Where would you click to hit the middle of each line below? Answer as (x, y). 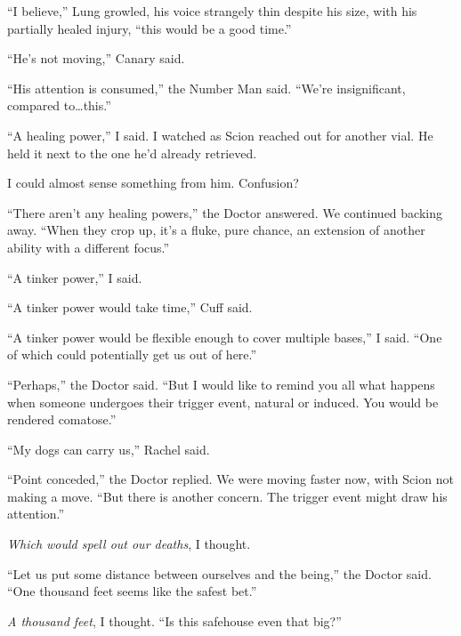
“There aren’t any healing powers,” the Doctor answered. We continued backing (225, 212)
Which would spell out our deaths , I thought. (129, 544)
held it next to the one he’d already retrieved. (132, 153)
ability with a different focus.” (89, 247)
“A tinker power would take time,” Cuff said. (130, 307)
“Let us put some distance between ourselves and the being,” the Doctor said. (219, 573)
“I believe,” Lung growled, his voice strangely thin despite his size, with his (212, 11)
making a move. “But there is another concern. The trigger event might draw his (227, 496)
